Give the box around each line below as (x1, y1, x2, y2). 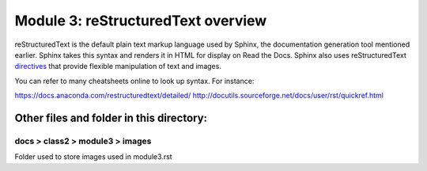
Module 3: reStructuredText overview (14, 12, 267, 29)
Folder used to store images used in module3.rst (14, 152, 173, 161)
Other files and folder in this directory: (14, 111, 208, 124)
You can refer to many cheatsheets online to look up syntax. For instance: (14, 76, 255, 85)
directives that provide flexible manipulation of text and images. (14, 62, 221, 71)
